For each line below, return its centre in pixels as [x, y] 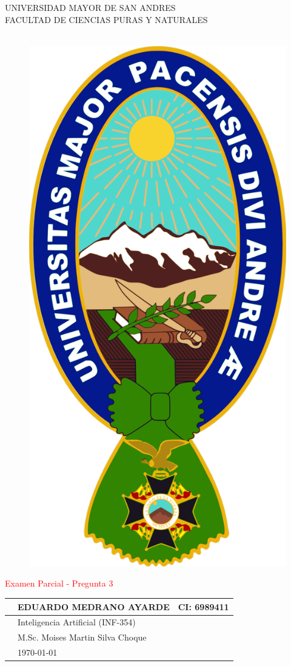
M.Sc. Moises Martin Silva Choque [82, 637]
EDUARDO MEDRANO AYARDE [94, 606]
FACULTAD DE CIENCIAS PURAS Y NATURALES [106, 19]
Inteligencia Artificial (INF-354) [77, 622]
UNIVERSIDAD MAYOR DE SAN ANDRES [90, 7]
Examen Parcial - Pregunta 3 [59, 583]
